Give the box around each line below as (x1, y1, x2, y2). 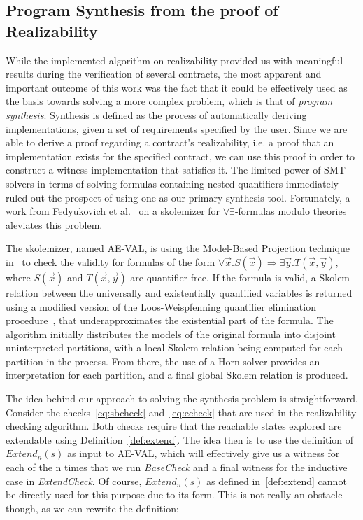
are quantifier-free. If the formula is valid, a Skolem (130, 269, 350, 284)
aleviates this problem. (6, 217, 103, 232)
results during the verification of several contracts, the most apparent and (6, 66, 322, 81)
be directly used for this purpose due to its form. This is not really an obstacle (6, 487, 343, 502)
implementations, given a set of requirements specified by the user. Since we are (6, 121, 348, 136)
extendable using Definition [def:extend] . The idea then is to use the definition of (6, 432, 354, 447)
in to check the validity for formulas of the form (6, 254, 215, 269)
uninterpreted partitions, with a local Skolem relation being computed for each (6, 340, 343, 355)
